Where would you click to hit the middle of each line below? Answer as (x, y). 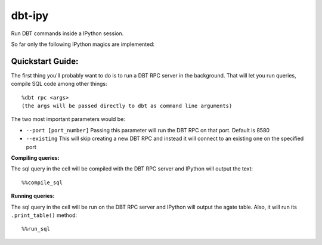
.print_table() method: (44, 215)
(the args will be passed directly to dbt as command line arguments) (127, 106)
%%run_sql (36, 229)
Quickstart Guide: (45, 61)
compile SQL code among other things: (59, 84)
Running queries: (33, 196)
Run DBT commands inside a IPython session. (67, 33)
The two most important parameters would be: (68, 119)
